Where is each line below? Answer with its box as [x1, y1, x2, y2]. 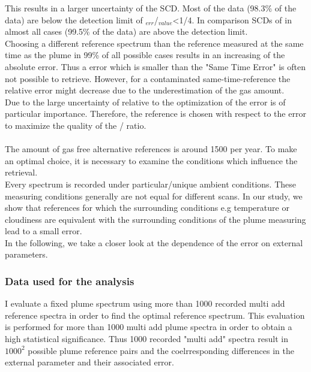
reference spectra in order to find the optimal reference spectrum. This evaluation [5, 309, 305, 321]
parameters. [5, 248, 48, 261]
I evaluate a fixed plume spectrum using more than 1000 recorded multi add [5, 297, 285, 310]
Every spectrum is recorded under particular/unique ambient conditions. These [5, 177, 296, 190]
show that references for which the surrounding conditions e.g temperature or [5, 201, 289, 214]
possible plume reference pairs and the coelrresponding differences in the [28, 344, 294, 356]
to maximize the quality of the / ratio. [5, 119, 146, 131]
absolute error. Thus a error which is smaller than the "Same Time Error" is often [5, 60, 306, 72]
